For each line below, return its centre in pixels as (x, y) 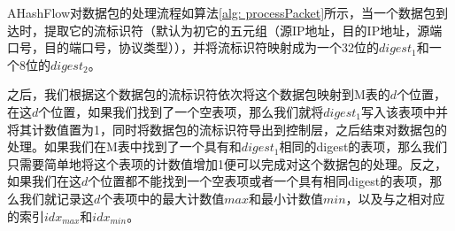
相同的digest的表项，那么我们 (363, 146)
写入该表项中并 (404, 111)
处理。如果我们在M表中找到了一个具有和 (124, 146)
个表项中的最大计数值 (162, 198)
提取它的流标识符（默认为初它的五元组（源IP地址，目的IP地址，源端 (243, 30)
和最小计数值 (286, 198)
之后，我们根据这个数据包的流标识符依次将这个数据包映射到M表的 (199, 94)
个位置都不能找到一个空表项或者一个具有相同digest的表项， (259, 181)
